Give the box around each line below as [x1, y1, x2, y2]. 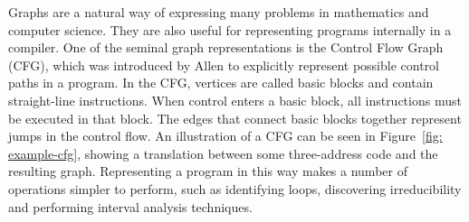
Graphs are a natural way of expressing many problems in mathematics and [8, 3, 429, 21]
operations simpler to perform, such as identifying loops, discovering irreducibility [8, 179, 462, 198]
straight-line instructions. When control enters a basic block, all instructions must [8, 90, 462, 109]
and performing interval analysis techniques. [8, 197, 253, 216]
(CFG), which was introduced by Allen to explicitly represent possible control [8, 55, 439, 74]
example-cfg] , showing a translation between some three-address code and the [8, 143, 438, 162]
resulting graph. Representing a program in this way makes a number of [8, 162, 407, 180]
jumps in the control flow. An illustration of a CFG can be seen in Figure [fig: [8, 126, 443, 145]
